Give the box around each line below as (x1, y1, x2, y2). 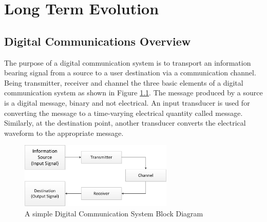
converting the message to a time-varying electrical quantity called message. (4, 107, 243, 118)
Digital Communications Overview (4, 33, 191, 49)
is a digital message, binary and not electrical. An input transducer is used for (4, 97, 250, 108)
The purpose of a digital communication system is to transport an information (4, 57, 251, 68)
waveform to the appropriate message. (4, 127, 124, 138)
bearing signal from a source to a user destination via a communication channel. (4, 67, 256, 78)
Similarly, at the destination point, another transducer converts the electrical (4, 117, 246, 128)
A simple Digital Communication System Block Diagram (25, 208, 203, 218)
